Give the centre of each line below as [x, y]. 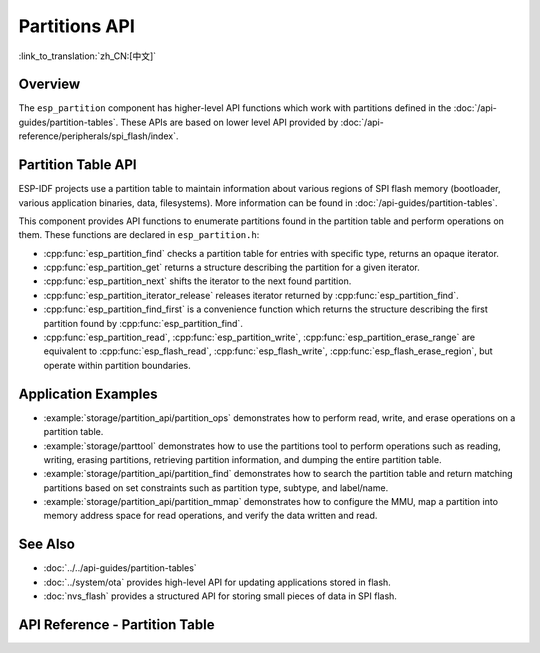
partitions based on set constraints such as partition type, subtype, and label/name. [216, 487]
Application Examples [88, 393]
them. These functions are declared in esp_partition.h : [139, 235]
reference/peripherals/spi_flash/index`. [98, 136]
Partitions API [76, 26]
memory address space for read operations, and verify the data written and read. [210, 516]
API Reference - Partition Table [116, 624]
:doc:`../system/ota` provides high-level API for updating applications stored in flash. [217, 582]
